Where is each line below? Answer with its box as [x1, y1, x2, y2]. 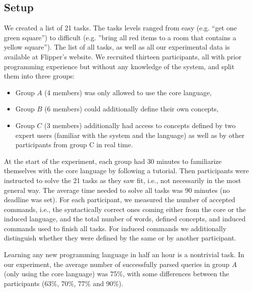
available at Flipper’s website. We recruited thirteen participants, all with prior [4, 51, 242, 61]
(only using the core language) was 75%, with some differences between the [4, 268, 229, 279]
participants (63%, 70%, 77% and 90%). [4, 278, 123, 288]
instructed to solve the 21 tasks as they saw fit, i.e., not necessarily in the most [4, 175, 241, 185]
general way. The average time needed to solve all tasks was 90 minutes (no [4, 185, 230, 195]
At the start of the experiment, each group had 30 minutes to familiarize [4, 156, 222, 166]
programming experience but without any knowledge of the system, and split [4, 61, 234, 71]
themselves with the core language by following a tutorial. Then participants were [4, 165, 249, 176]
